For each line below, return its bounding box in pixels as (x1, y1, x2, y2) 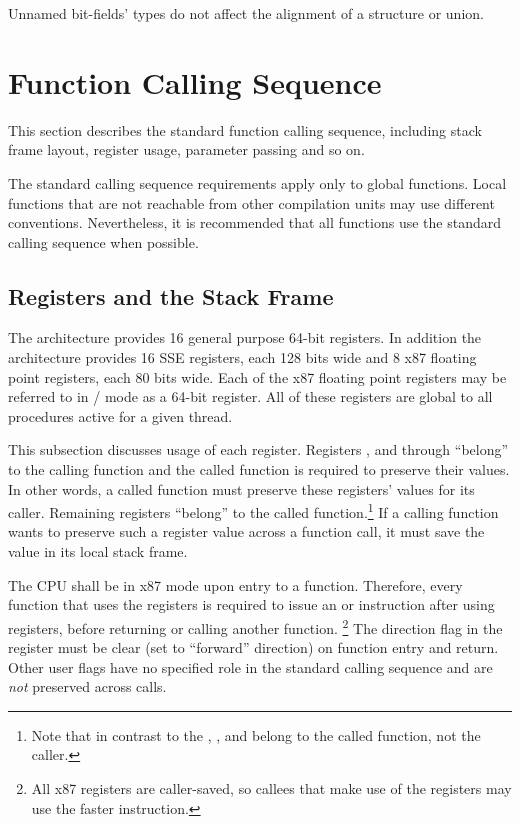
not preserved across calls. (8, 676, 167, 697)
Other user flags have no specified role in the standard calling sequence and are (8, 656, 493, 677)
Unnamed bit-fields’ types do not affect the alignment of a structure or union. (8, 3, 484, 23)
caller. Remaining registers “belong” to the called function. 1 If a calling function (8, 499, 499, 522)
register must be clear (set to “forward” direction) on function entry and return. (8, 637, 499, 658)
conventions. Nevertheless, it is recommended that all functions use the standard (8, 212, 501, 233)
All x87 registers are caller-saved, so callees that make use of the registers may (31, 778, 512, 799)
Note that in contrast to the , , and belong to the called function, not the (31, 724, 481, 745)
